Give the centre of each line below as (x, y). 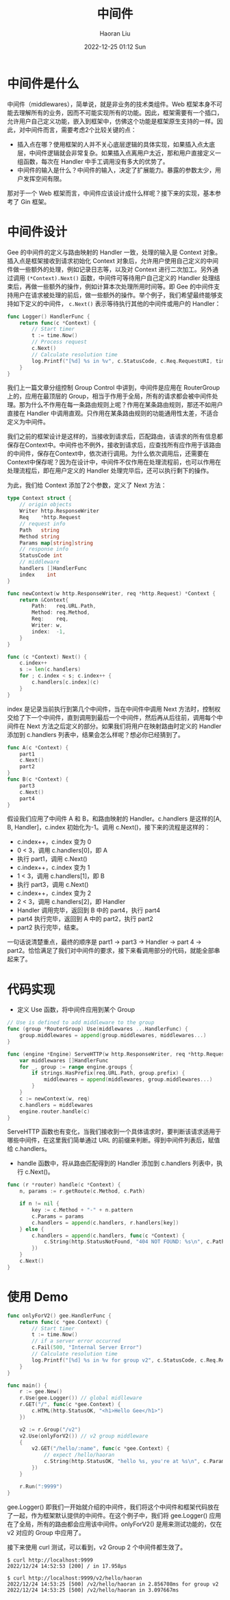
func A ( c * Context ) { (38, 747)
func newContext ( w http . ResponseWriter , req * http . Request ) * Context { (111, 593)
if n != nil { (39, 1204)
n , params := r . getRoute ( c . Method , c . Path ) (82, 1191)
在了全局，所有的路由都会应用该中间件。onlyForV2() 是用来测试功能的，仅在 (115, 1524)
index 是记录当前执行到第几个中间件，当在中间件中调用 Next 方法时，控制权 (114, 709)
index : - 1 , (49, 632)
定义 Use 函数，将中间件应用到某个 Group (76, 1010)
